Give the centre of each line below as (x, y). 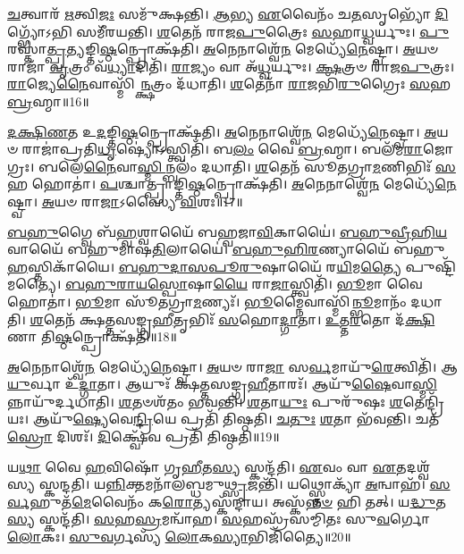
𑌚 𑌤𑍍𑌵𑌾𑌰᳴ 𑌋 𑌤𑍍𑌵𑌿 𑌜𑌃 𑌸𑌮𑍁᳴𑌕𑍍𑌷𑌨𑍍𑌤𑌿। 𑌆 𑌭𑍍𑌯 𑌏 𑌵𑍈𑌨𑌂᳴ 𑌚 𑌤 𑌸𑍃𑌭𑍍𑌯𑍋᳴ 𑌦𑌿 (228, 13)
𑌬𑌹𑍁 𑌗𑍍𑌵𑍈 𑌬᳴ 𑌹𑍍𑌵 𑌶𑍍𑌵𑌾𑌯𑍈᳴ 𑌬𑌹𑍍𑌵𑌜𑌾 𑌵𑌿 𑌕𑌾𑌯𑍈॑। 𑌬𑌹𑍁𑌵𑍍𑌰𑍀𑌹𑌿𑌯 (228, 231)
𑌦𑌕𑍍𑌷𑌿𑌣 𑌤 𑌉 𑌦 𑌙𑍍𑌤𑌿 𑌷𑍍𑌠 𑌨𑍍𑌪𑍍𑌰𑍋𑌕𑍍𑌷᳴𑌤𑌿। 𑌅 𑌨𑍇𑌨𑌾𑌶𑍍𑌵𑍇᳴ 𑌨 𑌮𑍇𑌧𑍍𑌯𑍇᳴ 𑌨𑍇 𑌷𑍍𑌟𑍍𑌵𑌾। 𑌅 (222, 131)
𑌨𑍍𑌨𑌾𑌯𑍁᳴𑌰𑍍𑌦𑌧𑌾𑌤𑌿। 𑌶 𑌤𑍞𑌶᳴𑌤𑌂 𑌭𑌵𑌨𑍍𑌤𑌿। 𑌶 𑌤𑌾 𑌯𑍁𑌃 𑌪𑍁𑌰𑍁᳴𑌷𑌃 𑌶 (205, 401)
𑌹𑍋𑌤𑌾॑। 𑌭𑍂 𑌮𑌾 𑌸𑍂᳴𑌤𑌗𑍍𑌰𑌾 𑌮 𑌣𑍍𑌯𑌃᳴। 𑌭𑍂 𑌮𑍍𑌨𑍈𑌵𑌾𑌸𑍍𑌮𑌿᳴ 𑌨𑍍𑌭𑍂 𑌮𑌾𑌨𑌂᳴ (207, 301)
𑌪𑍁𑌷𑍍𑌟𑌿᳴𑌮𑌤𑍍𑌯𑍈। (430, 266)
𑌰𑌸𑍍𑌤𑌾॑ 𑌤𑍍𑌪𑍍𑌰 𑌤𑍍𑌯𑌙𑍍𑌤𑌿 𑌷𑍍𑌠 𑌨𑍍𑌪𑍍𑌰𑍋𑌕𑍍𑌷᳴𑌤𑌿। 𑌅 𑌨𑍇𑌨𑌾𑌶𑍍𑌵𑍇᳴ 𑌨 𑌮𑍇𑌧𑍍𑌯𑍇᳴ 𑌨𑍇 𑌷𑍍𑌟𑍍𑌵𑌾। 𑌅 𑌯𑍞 (223, 49)
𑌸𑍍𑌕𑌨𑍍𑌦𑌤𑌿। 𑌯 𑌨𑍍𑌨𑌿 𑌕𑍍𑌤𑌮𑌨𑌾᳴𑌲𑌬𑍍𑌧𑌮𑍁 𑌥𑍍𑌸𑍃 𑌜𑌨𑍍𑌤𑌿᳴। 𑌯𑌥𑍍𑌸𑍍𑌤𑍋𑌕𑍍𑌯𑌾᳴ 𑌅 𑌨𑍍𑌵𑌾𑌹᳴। (232, 484)
